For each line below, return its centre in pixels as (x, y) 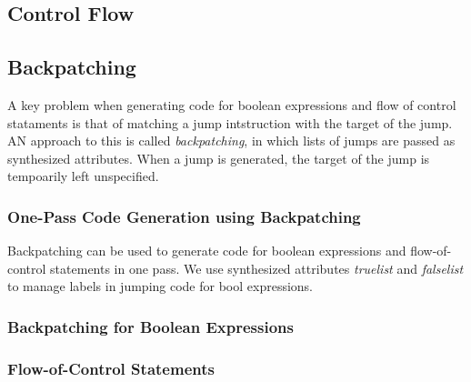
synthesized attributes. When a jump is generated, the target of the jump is (219, 158)
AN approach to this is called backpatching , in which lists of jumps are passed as (231, 141)
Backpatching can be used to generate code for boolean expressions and (207, 251)
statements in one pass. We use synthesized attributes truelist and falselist (257, 268)
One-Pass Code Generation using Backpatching (184, 216)
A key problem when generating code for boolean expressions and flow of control (232, 104)
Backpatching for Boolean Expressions (150, 326)
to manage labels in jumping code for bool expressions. (160, 286)
